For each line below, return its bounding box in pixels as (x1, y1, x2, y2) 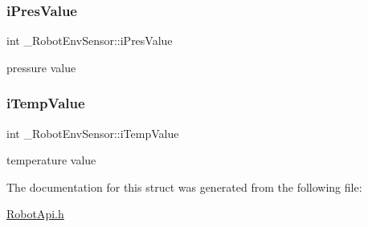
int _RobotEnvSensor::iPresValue (6, 32, 173, 49)
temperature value (6, 152, 96, 168)
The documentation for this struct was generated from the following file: (6, 178, 362, 195)
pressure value (6, 59, 76, 75)
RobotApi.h (6, 205, 64, 222)
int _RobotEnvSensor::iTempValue (6, 124, 179, 141)
